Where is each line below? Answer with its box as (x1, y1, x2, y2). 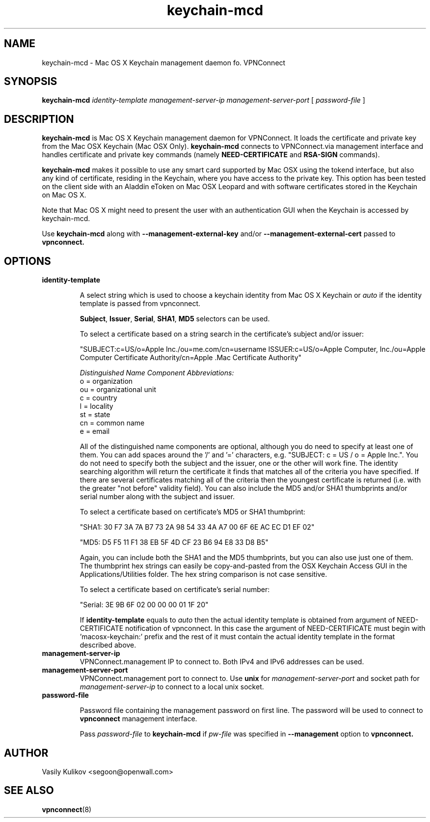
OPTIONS (4, 255, 51, 267)
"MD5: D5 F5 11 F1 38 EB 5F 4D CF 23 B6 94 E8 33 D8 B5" (80, 538, 269, 547)
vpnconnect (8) (42, 805, 92, 814)
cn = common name (80, 419, 145, 427)
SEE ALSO (4, 784, 54, 797)
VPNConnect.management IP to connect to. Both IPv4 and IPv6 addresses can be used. (80, 657, 364, 666)
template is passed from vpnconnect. (80, 299, 201, 308)
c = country (80, 394, 117, 402)
